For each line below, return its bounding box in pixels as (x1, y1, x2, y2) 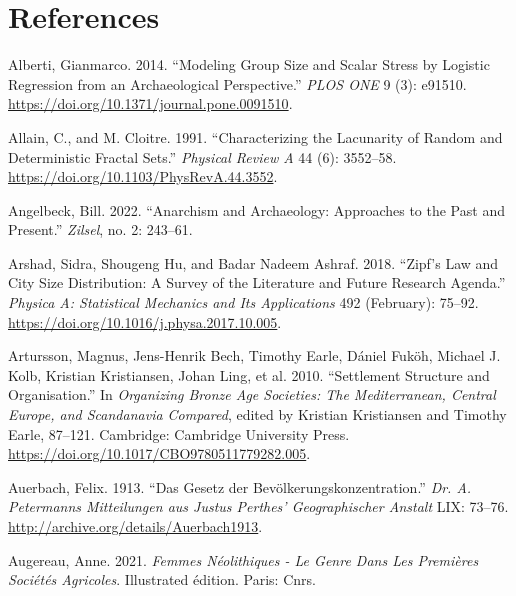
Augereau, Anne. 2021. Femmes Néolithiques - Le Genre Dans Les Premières (8, 549, 479, 570)
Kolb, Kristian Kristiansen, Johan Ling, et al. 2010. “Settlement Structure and (8, 364, 490, 385)
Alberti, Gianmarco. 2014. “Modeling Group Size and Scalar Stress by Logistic (8, 54, 490, 75)
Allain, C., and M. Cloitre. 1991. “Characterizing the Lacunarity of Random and (8, 126, 503, 147)
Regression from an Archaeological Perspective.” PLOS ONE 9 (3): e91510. (8, 73, 467, 94)
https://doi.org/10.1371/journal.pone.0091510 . (8, 93, 293, 114)
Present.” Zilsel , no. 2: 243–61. (8, 219, 193, 240)
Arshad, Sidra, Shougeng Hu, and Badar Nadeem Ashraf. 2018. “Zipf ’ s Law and (8, 252, 499, 273)
